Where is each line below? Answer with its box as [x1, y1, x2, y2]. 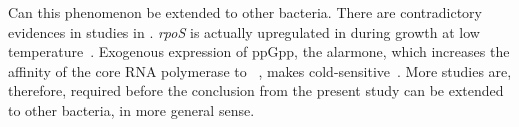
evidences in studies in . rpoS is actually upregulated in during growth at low [8, 21, 480, 42]
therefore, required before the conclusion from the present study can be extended [8, 80, 504, 101]
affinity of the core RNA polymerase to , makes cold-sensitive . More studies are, [8, 60, 512, 81]
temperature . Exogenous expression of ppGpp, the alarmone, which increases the [8, 41, 510, 62]
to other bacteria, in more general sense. [8, 99, 255, 120]
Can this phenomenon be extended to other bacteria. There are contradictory [8, 2, 482, 22]
